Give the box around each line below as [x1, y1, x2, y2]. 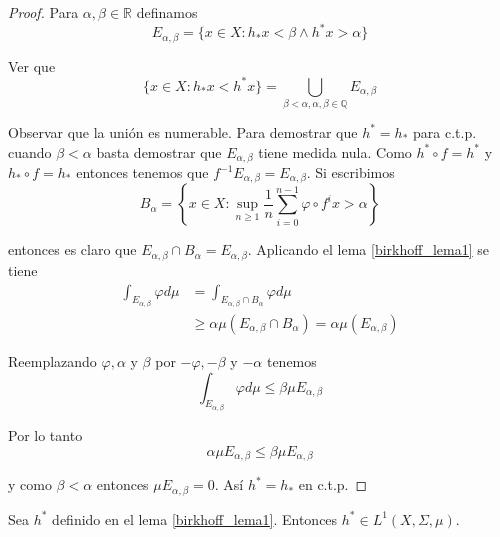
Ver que [8, 55, 56, 76]
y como [8, 474, 52, 495]
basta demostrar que [96, 141, 222, 162]
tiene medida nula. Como [258, 141, 412, 162]
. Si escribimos [306, 162, 395, 183]
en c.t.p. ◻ [298, 474, 368, 495]
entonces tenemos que [76, 162, 209, 183]
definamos [136, 2, 198, 22]
